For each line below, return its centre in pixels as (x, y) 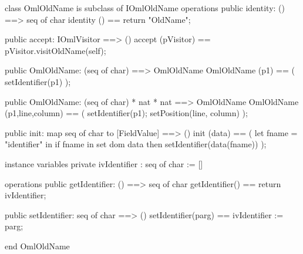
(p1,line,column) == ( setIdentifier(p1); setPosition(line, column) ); (126, 113)
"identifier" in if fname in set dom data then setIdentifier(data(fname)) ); (136, 144)
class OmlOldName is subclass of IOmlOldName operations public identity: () (145, 8)
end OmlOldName (37, 245)
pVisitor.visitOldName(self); (55, 50)
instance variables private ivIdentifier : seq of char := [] (104, 163)
